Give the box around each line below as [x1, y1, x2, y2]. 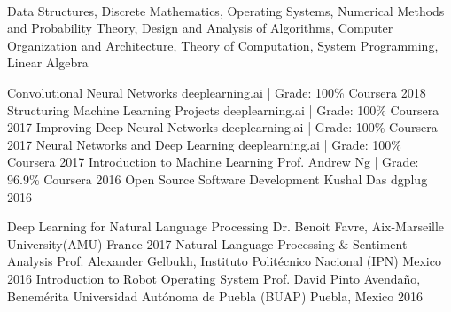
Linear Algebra [7, 53, 89, 72]
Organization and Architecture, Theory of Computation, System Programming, [7, 35, 439, 54]
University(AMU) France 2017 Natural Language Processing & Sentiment [7, 234, 408, 253]
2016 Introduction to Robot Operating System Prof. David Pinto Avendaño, [7, 269, 421, 287]
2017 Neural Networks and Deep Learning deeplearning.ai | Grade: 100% [7, 135, 401, 153]
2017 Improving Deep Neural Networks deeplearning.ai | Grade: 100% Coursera [7, 118, 438, 136]
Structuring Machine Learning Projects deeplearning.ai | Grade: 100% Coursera [7, 100, 439, 119]
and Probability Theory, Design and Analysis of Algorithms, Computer [7, 19, 393, 37]
